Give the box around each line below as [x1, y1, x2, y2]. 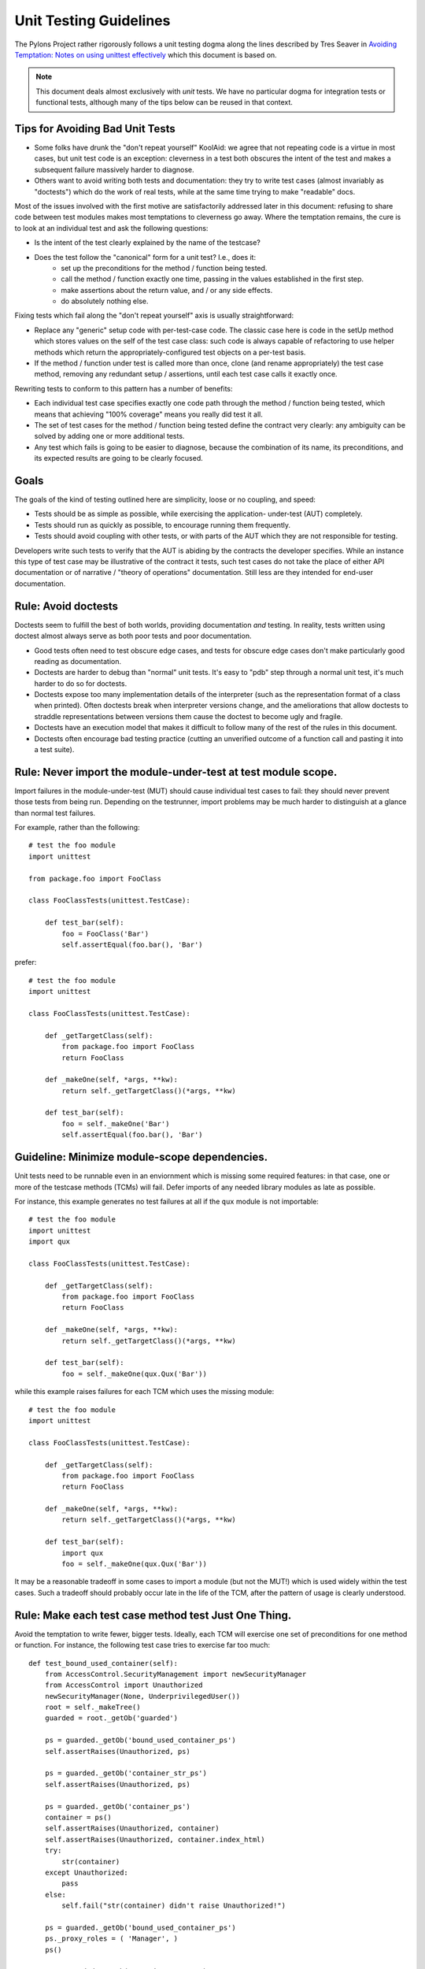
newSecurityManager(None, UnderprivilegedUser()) [44, 1692, 240, 1700]
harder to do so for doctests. [34, 678, 128, 688]
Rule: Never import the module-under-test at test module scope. [14, 765, 338, 779]
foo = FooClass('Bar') [61, 929, 150, 938]
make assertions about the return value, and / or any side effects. [61, 285, 273, 295]
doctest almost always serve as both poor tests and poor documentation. [14, 631, 252, 641]
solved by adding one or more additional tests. [34, 432, 185, 441]
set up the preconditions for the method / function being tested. [61, 263, 268, 273]
